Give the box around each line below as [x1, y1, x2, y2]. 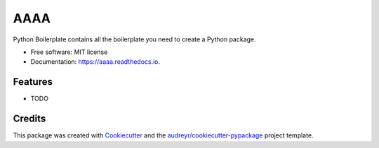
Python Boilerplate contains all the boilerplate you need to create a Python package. [13, 35, 256, 43]
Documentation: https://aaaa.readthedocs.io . [30, 58, 161, 66]
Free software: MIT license [30, 48, 108, 56]
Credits [13, 113, 46, 125]
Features [13, 76, 53, 88]
